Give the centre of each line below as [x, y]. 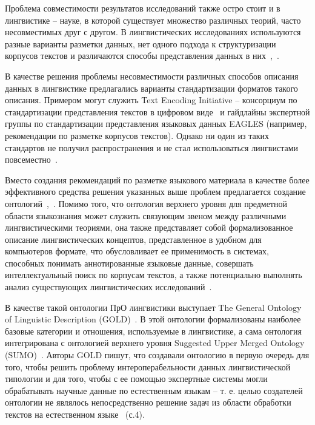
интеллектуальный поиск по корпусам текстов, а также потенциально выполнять [154, 275]
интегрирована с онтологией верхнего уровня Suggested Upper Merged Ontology [155, 343]
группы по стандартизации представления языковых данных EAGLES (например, [156, 124]
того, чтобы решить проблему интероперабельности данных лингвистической [148, 366]
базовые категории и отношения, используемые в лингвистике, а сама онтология [153, 331]
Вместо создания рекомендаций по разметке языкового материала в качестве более [157, 179]
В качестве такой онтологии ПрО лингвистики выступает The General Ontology [153, 307]
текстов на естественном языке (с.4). [75, 414]
